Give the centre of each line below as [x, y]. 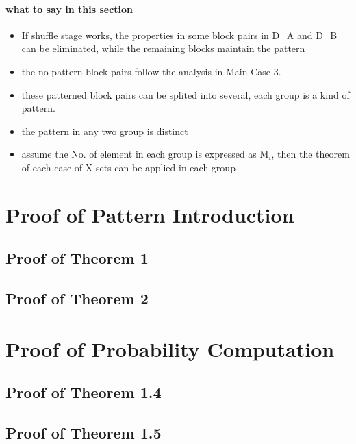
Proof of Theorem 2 [77, 298]
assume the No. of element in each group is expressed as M [145, 154]
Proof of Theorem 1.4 [84, 392]
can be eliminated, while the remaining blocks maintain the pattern [163, 48]
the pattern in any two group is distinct [105, 131]
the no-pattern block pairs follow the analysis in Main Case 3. [151, 71]
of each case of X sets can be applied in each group [128, 167]
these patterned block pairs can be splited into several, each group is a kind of [186, 94]
